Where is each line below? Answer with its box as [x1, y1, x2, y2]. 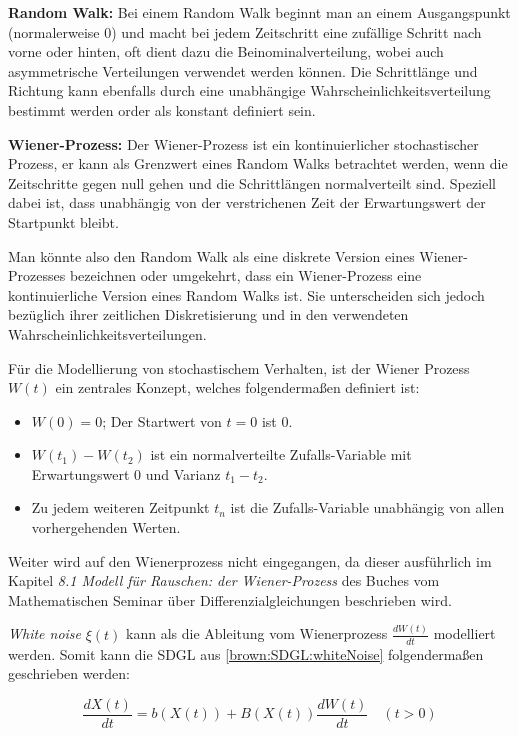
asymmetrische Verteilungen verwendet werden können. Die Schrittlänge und [8, 60, 478, 81]
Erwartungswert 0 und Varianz [31, 463, 221, 484]
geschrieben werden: [8, 663, 130, 684]
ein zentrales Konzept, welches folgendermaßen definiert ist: [55, 377, 420, 398]
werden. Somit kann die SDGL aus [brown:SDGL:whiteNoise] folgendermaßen [8, 643, 484, 664]
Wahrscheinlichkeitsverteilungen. [8, 323, 207, 344]
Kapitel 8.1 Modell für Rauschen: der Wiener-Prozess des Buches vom [8, 570, 440, 591]
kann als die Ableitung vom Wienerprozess [126, 623, 388, 644]
